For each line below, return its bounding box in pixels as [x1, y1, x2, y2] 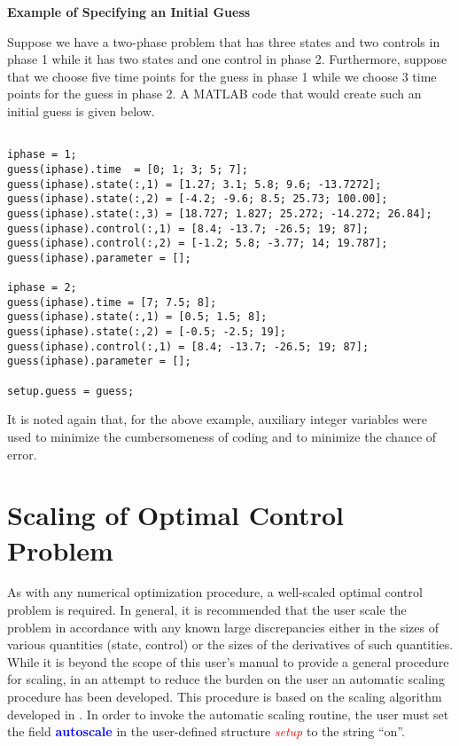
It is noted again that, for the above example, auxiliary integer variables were [7, 410, 428, 428]
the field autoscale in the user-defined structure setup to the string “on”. [7, 722, 405, 741]
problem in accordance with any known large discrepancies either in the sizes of [7, 617, 439, 636]
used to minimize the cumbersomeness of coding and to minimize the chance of [7, 427, 437, 445]
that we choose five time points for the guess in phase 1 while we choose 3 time [7, 67, 437, 85]
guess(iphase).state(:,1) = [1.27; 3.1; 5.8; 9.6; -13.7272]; [7, 177, 382, 191]
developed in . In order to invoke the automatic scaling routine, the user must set [7, 704, 449, 723]
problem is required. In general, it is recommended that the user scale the [7, 601, 407, 619]
